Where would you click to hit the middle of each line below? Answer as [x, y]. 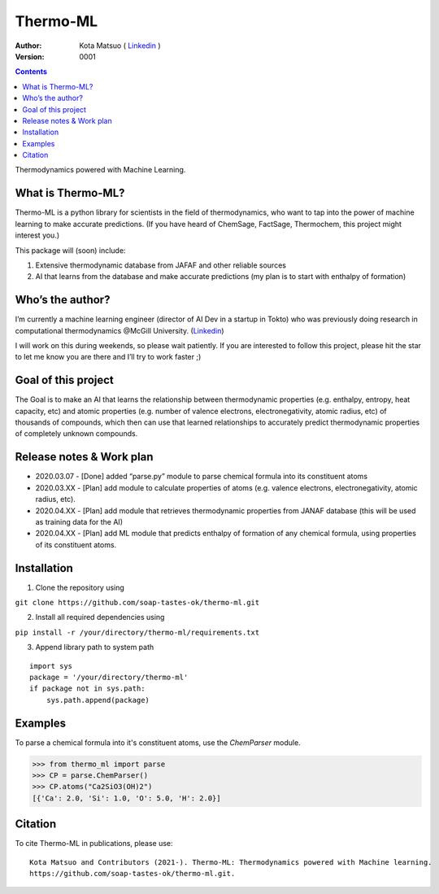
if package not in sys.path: [87, 689]
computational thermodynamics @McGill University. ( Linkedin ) [120, 330]
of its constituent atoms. [76, 544]
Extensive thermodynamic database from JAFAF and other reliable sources [161, 265]
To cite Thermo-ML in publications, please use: [94, 844]
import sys [51, 666]
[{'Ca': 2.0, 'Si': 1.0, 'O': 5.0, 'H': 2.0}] [126, 798]
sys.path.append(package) [98, 700]
